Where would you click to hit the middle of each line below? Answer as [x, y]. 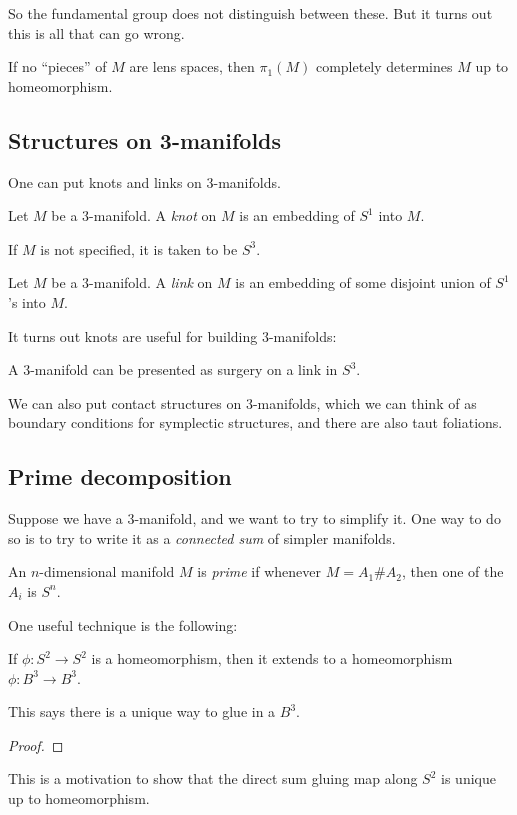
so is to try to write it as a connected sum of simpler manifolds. [202, 537]
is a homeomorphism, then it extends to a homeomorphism [272, 658]
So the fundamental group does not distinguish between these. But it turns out [250, 13]
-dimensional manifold [107, 571]
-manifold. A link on [151, 282]
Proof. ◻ [36, 744]
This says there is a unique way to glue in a [142, 711]
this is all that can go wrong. [96, 32]
